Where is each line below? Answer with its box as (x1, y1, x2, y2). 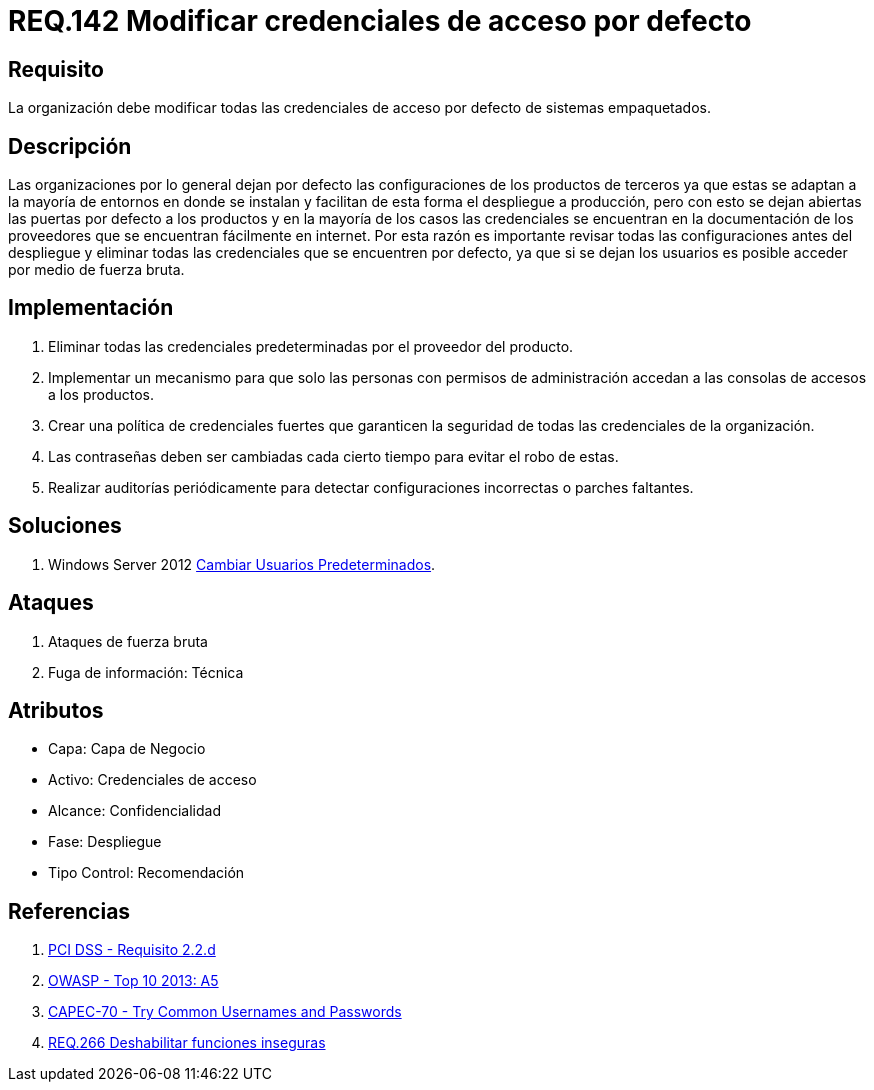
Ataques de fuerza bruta (48, 632, 208, 650)
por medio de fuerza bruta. (8, 261, 185, 279)
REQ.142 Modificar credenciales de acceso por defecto (8, 4, 752, 38)
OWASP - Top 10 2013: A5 (48, 972, 219, 990)
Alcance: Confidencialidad (48, 802, 221, 820)
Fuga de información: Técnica (48, 663, 244, 681)
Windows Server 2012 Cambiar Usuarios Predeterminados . (48, 555, 436, 573)
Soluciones (8, 513, 122, 539)
